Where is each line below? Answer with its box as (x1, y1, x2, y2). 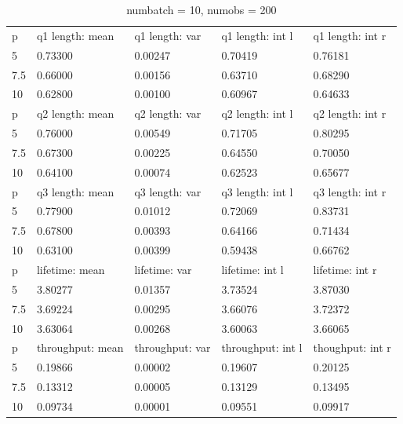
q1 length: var (134, 27, 201, 43)
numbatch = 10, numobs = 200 (126, 2, 277, 17)
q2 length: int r (313, 105, 387, 122)
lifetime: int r (313, 261, 377, 277)
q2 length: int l (221, 105, 293, 122)
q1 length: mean (36, 27, 114, 43)
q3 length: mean (36, 183, 114, 199)
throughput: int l (221, 339, 303, 356)
